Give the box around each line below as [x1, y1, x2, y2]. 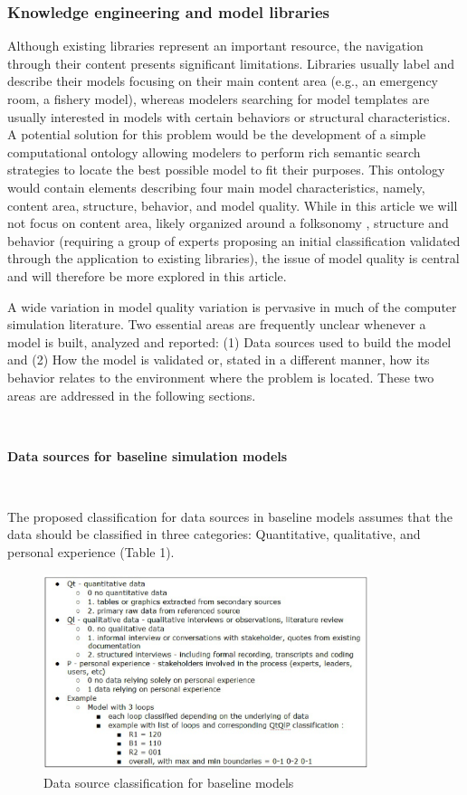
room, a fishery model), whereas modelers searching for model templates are [7, 90, 430, 108]
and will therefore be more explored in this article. [7, 266, 287, 285]
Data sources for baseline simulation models [7, 446, 288, 465]
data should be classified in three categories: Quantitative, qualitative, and [7, 525, 421, 544]
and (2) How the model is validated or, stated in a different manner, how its [7, 350, 430, 369]
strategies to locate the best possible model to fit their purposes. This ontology [7, 160, 445, 179]
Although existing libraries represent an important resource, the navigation [7, 36, 424, 55]
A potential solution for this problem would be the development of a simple [7, 125, 426, 144]
